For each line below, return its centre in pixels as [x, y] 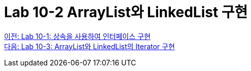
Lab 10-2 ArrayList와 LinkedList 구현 [126, 12]
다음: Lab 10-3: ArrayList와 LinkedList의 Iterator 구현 [89, 46]
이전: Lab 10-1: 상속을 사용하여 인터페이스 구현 [77, 36]
